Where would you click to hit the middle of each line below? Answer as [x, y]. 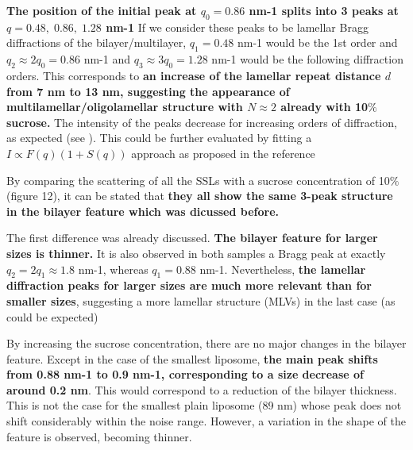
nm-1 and [107, 59]
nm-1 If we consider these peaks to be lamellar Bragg [237, 27]
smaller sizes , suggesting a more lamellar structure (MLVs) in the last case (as [201, 300]
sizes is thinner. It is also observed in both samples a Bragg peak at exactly [196, 253]
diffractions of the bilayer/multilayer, [96, 42]
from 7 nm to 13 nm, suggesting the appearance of [148, 91]
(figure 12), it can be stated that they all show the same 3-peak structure [200, 196]
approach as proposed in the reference [223, 153]
